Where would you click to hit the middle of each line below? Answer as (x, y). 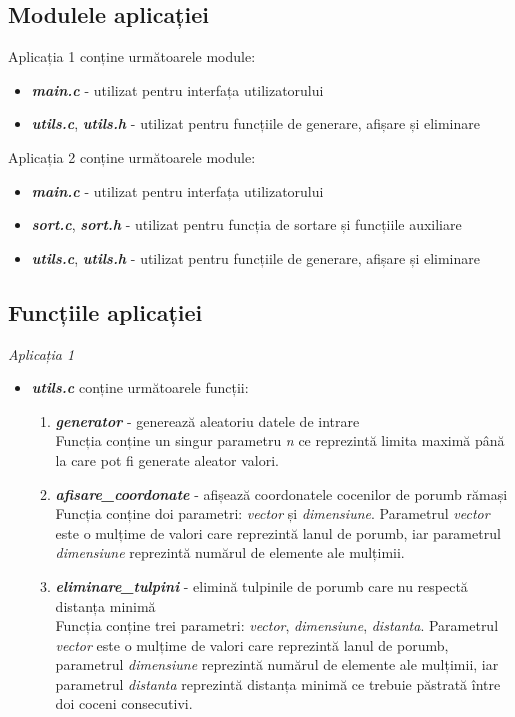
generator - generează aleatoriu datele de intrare (207, 420)
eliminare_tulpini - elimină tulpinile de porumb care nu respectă (261, 585)
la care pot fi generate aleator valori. (167, 459)
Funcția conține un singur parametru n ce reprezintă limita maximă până (280, 440)
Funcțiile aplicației (105, 311)
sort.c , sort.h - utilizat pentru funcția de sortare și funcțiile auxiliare (246, 224)
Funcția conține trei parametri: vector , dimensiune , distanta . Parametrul (277, 625)
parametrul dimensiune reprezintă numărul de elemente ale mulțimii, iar (277, 664)
